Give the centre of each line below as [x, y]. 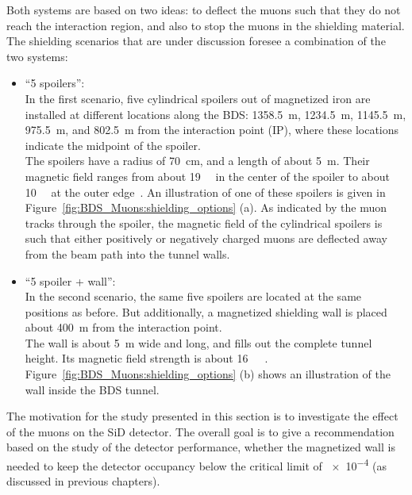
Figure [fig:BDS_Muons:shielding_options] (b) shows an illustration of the [208, 374]
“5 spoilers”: [55, 83]
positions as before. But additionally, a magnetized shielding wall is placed [206, 311]
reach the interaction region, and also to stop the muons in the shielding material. [206, 25]
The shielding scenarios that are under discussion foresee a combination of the [196, 41]
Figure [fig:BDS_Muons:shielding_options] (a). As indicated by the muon [206, 207]
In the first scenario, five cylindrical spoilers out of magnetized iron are [198, 98]
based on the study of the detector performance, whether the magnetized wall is [201, 447]
